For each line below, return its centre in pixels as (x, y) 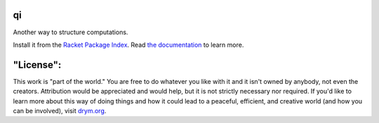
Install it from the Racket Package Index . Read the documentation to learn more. (128, 45)
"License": (37, 65)
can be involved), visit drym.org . (60, 110)
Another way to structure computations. (71, 32)
